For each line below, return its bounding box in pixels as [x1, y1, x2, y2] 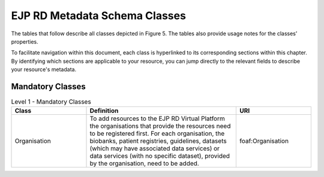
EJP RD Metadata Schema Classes [11, 9, 186, 22]
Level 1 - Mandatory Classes [11, 97, 91, 106]
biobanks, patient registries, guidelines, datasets [89, 137, 227, 145]
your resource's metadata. [11, 66, 77, 73]
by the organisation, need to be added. [89, 159, 199, 167]
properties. [11, 38, 38, 45]
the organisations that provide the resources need [89, 122, 231, 130]
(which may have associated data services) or [89, 144, 220, 152]
